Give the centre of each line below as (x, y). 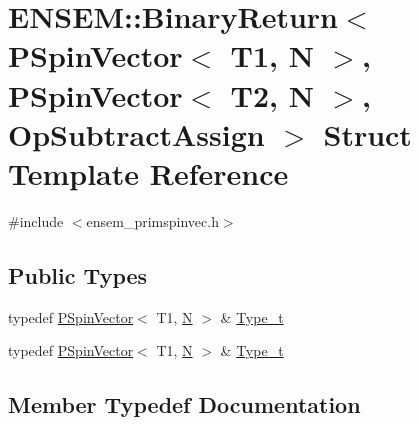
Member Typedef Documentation (184, 404)
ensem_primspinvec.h (152, 220)
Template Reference (148, 172)
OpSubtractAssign (136, 133)
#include (36, 220)
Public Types (78, 274)
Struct (367, 133)
